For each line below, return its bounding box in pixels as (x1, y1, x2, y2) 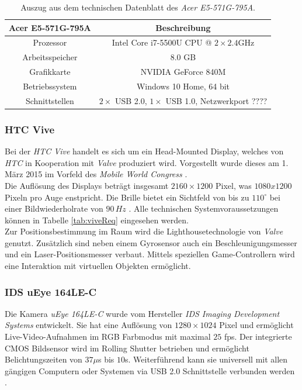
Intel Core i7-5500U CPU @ (112, 36, 212, 49)
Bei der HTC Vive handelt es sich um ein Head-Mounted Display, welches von (5, 145, 284, 157)
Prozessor (33, 36, 67, 49)
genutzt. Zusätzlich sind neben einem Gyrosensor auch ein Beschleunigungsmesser (5, 236, 297, 249)
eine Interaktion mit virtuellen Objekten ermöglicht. (5, 260, 191, 272)
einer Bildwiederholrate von (5, 202, 103, 215)
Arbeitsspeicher (22, 51, 78, 63)
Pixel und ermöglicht (219, 319, 294, 331)
